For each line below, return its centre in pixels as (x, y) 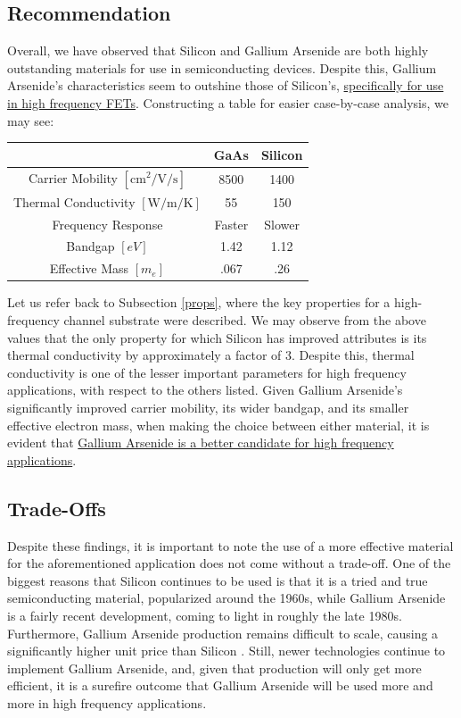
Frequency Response (107, 224)
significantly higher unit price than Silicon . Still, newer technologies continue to (226, 651)
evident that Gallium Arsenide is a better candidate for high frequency (201, 442)
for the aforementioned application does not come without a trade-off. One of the (229, 563)
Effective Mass (89, 268)
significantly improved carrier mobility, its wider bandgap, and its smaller (208, 407)
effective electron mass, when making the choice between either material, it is (218, 425)
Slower (282, 224)
